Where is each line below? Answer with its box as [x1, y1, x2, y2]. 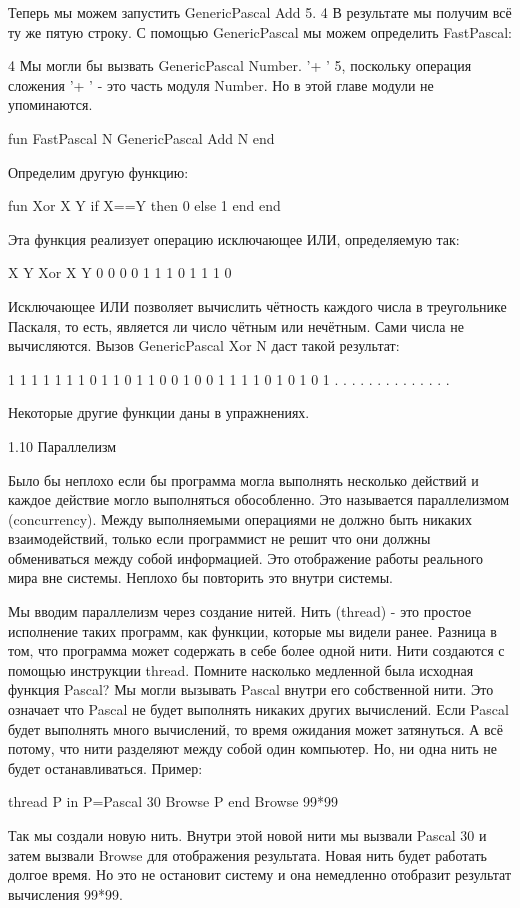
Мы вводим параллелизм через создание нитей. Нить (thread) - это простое [8, 601, 472, 622]
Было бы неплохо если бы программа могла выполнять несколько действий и [8, 469, 479, 490]
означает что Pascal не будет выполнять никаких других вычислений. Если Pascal [8, 699, 509, 720]
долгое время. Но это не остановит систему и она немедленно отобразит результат [8, 864, 512, 885]
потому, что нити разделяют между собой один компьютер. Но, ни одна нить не [8, 738, 497, 759]
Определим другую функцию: [8, 161, 189, 182]
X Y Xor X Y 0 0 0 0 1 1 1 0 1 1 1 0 [8, 262, 232, 283]
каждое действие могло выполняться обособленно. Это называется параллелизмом [8, 489, 510, 510]
